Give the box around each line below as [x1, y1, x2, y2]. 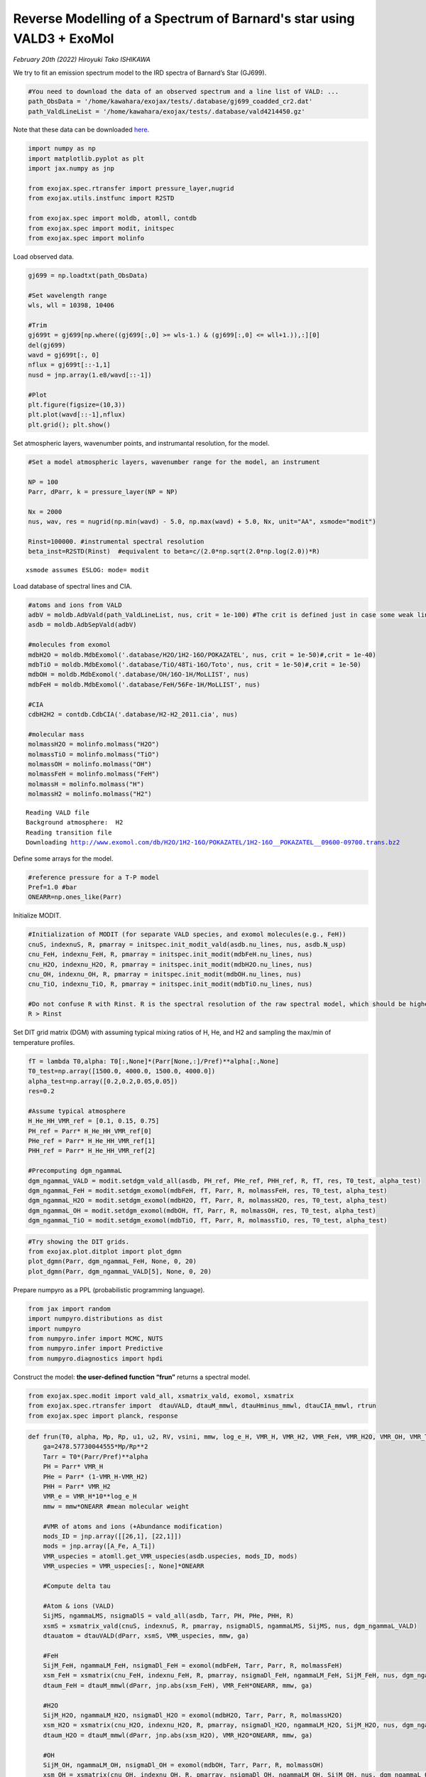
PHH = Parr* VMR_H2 [43, 1483, 111, 1491]
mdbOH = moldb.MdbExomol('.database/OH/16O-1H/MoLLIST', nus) [28, 670, 249, 679]
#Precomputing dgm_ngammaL [28, 1166, 122, 1175]
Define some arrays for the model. [13, 854, 114, 863]
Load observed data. [13, 252, 75, 261]
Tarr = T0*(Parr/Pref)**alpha [43, 1452, 148, 1461]
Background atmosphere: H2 [26, 818, 124, 827]
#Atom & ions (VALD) [43, 1601, 115, 1610]
